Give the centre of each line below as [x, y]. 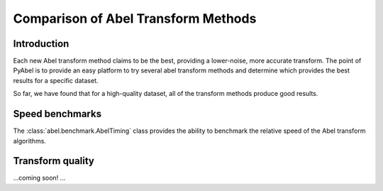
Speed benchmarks [57, 114]
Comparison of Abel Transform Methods [135, 18]
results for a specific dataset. [56, 80]
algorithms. [29, 141]
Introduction [41, 44]
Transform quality [54, 161]
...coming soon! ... [39, 178]
